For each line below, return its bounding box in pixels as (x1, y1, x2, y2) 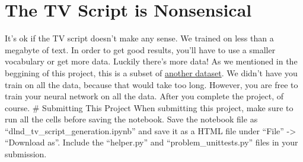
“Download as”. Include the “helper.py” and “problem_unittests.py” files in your (5, 136, 298, 148)
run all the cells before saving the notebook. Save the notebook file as (5, 113, 258, 125)
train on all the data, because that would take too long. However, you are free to (5, 78, 298, 90)
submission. (5, 148, 47, 160)
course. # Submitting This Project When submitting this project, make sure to (5, 101, 294, 114)
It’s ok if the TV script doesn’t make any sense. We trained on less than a (5, 32, 274, 44)
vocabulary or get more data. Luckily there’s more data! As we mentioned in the (5, 55, 298, 67)
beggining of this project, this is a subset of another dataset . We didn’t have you (5, 66, 298, 79)
